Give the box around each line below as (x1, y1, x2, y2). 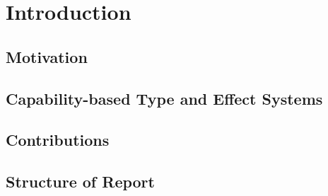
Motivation (6, 45, 88, 67)
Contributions (6, 129, 110, 151)
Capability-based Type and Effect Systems (6, 87, 323, 109)
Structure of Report (6, 171, 155, 192)
